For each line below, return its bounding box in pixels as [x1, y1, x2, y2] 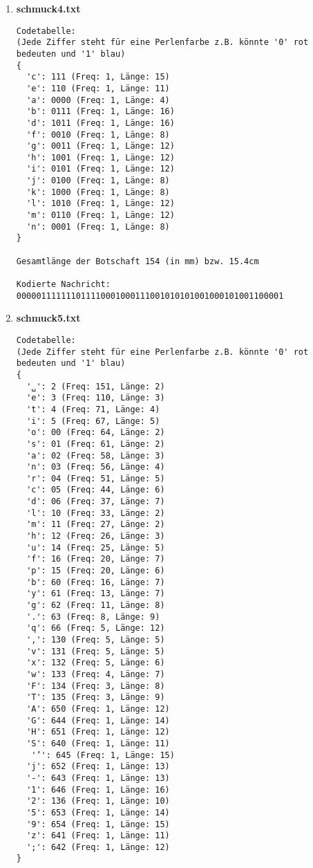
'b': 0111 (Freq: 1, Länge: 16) [26, 107, 175, 117]
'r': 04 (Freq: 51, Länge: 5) [26, 473, 165, 483]
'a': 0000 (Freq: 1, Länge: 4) [26, 95, 170, 105]
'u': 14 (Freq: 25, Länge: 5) [26, 542, 165, 553]
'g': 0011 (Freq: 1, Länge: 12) [26, 141, 175, 151]
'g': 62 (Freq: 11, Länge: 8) [26, 600, 165, 611]
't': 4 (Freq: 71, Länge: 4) [26, 404, 160, 414]
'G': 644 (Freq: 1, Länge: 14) [26, 715, 170, 726]
